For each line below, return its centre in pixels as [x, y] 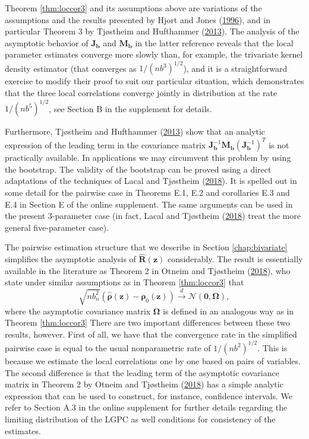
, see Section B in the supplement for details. [130, 108]
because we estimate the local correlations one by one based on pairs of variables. [153, 360]
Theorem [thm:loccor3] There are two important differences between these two [147, 322]
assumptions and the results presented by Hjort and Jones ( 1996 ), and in [138, 19]
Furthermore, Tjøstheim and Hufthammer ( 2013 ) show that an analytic [135, 131]
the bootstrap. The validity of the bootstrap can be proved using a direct [138, 169]
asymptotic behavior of [47, 42]
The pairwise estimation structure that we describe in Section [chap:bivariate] [146, 247]
